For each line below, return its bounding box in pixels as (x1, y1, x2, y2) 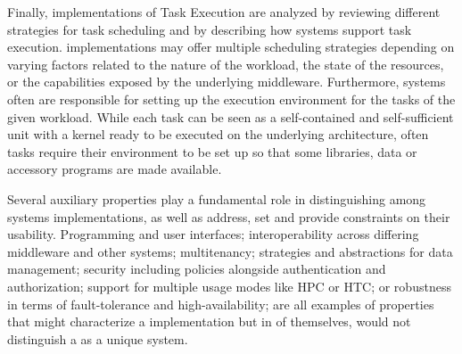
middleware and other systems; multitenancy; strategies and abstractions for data (7, 242, 453, 260)
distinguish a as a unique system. (7, 329, 188, 348)
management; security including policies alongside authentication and (7, 259, 386, 278)
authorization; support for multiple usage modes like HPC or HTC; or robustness (7, 276, 451, 295)
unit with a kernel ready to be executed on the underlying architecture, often (7, 125, 429, 144)
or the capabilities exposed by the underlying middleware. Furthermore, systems (7, 72, 446, 91)
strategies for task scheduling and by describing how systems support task (7, 20, 412, 38)
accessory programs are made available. (7, 160, 222, 178)
